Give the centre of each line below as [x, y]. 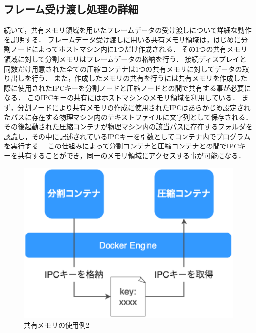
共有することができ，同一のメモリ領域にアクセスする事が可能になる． [131, 155]
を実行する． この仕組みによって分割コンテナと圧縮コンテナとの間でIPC [122, 146]
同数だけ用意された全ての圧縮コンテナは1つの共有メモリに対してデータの [123, 68]
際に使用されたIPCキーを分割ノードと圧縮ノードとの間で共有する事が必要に [128, 88]
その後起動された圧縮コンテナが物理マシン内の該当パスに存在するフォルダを [128, 127]
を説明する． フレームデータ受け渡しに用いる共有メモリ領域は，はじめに [123, 39]
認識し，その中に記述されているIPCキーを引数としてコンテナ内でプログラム [127, 136]
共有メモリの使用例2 [56, 324]
